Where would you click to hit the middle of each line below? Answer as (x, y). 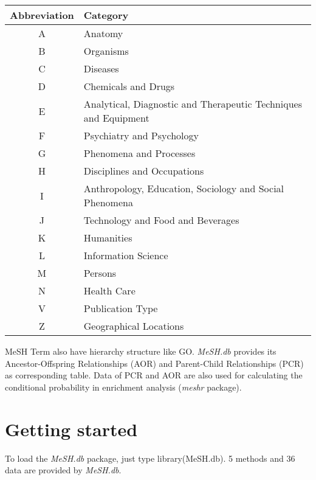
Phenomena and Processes (139, 153)
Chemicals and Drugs (129, 86)
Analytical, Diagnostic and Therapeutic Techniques (193, 104)
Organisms (106, 51)
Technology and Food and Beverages (161, 220)
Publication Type (121, 308)
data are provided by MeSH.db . (63, 470)
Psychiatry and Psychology (141, 135)
